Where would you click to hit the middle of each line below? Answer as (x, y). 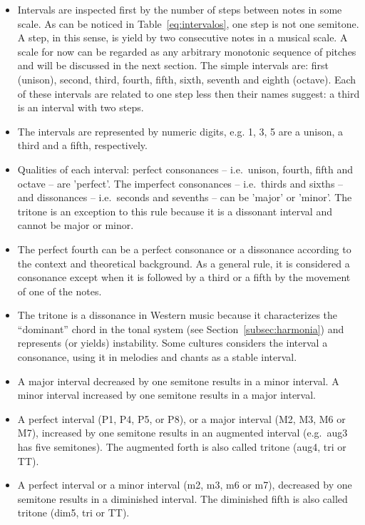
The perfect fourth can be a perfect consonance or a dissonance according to (184, 249)
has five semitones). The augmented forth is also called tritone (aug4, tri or (182, 447)
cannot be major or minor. (76, 225)
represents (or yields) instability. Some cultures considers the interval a (173, 343)
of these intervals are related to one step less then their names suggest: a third (189, 93)
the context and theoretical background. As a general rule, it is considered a (184, 263)
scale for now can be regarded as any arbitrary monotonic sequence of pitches (187, 51)
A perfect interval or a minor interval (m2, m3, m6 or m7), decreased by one (185, 485)
